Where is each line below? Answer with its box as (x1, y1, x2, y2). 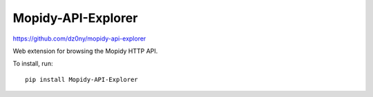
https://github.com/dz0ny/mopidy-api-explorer (12, 34, 146, 43)
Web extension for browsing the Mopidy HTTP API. (12, 47, 158, 55)
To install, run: (12, 59, 53, 68)
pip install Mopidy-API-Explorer (25, 76, 138, 83)
